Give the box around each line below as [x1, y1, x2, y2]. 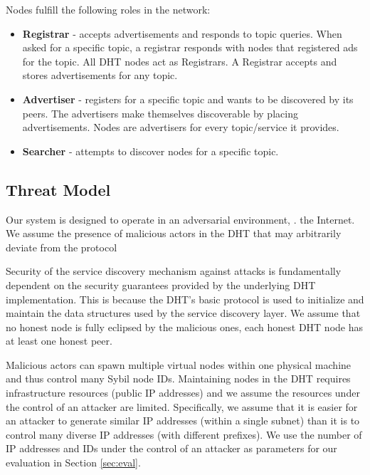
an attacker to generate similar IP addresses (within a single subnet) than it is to [6, 413, 360, 428]
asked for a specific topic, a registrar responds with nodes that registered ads [22, 40, 358, 55]
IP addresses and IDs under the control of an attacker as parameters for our [6, 441, 337, 456]
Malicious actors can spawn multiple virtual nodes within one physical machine [6, 357, 351, 372]
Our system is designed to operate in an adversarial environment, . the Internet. [6, 212, 355, 226]
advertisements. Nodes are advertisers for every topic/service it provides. [22, 120, 339, 135]
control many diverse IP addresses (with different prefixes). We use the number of [6, 427, 362, 442]
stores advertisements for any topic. [22, 68, 178, 83]
